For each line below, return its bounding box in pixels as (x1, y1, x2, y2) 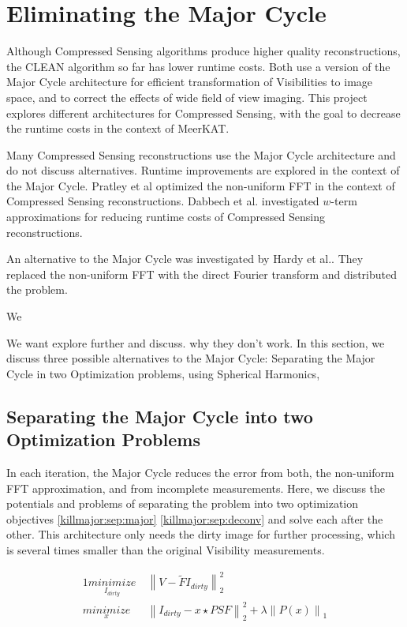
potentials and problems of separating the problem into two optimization (6, 495, 359, 512)
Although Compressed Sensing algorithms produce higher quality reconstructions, (6, 43, 401, 59)
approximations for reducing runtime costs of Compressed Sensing (6, 208, 325, 225)
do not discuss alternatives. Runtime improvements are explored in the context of (6, 162, 400, 178)
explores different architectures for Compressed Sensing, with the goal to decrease (6, 104, 401, 121)
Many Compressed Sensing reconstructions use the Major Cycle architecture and (6, 146, 396, 163)
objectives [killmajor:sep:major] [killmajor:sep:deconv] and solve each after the (6, 510, 383, 527)
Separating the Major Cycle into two (6, 404, 313, 428)
